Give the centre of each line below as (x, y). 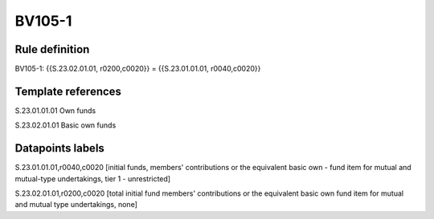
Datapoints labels (59, 148)
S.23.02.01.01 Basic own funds (66, 125)
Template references (68, 91)
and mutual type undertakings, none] (76, 205)
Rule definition (52, 49)
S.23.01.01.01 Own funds (55, 110)
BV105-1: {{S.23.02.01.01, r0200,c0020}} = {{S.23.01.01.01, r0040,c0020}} (138, 69)
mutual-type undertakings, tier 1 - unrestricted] (93, 178)
